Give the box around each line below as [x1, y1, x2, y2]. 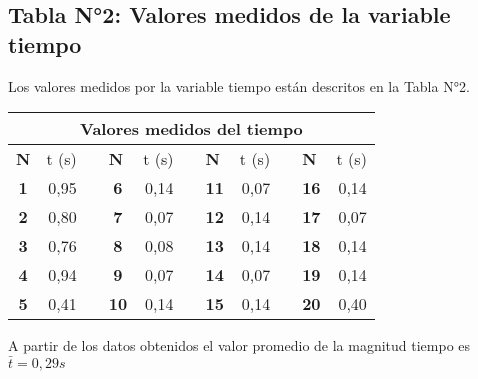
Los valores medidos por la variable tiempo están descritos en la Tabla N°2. [8, 75, 470, 96]
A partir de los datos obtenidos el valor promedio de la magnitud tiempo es [8, 335, 471, 356]
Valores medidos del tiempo [80, 117, 303, 141]
